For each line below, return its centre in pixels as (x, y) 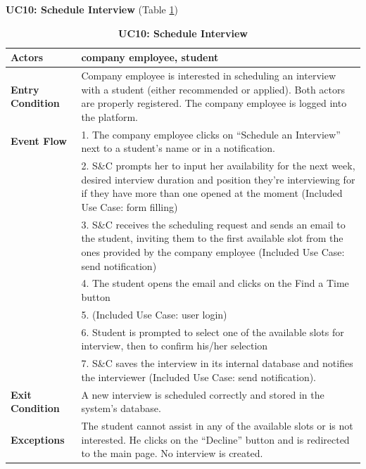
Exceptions (38, 439)
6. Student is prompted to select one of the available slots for (213, 332)
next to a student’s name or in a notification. (178, 148)
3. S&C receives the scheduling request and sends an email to (213, 224)
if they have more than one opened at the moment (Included (212, 193)
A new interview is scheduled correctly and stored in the (203, 394)
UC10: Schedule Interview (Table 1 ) (92, 9)
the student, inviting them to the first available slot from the (212, 238)
